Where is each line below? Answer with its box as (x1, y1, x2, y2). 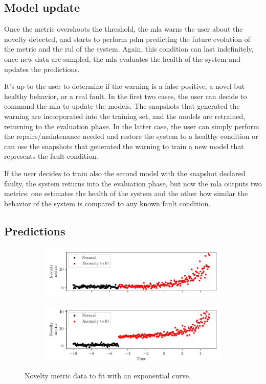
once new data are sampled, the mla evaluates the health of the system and (4, 53, 240, 64)
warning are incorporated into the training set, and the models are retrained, (4, 110, 246, 121)
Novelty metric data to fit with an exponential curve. (25, 370, 191, 380)
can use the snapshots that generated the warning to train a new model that (4, 140, 244, 151)
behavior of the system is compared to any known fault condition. (4, 198, 211, 208)
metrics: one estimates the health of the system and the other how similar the (4, 188, 248, 199)
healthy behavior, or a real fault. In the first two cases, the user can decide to (4, 90, 247, 101)
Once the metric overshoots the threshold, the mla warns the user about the (4, 23, 243, 34)
